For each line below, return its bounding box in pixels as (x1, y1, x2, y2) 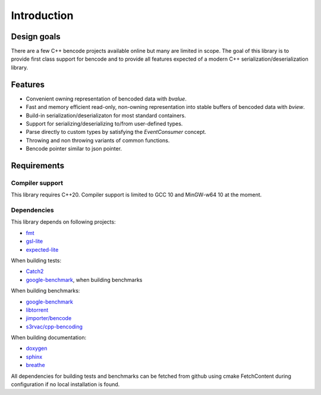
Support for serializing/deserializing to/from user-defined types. (26, 120, 183, 127)
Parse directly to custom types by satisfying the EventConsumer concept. (26, 128, 206, 136)
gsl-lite (26, 238, 43, 245)
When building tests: (11, 256, 62, 264)
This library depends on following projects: (11, 218, 116, 225)
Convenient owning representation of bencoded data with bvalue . (26, 95, 187, 102)
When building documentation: (11, 334, 86, 341)
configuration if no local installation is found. (11, 381, 120, 388)
